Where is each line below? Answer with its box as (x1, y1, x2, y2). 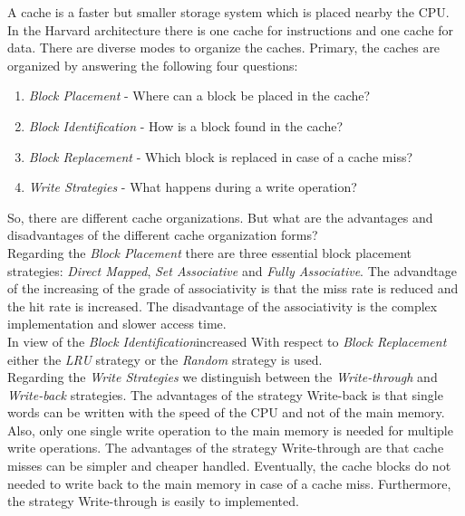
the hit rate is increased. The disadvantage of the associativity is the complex (7, 296, 438, 315)
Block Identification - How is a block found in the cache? (28, 116, 344, 135)
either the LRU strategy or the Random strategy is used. (7, 349, 323, 368)
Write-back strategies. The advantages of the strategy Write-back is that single (7, 385, 443, 404)
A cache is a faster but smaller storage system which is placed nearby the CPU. (7, 3, 450, 21)
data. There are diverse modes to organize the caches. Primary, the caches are (7, 38, 441, 57)
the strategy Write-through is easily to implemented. (7, 492, 299, 511)
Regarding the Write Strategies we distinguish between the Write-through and (7, 368, 438, 387)
